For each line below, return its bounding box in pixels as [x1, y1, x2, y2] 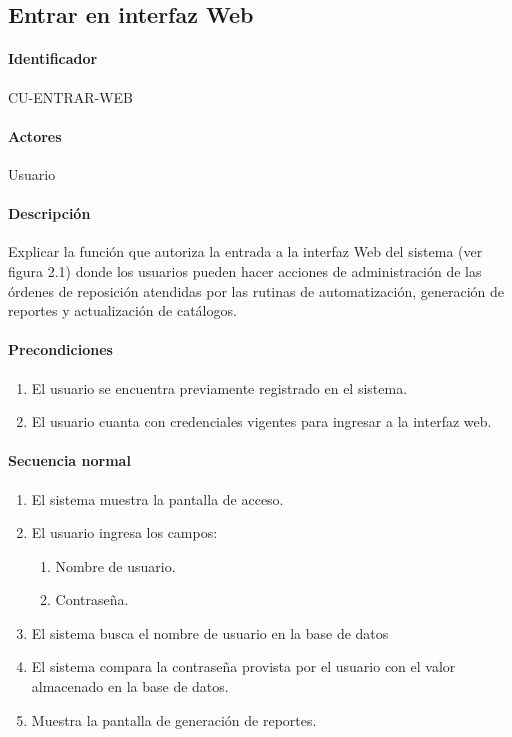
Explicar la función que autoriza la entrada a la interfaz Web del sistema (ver [8, 241, 483, 262]
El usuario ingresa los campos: [31, 522, 218, 543]
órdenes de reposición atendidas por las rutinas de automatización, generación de [8, 280, 505, 301]
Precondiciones [8, 339, 113, 360]
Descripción [8, 203, 91, 224]
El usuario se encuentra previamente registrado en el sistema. [31, 377, 408, 398]
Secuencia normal [8, 450, 131, 471]
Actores [8, 125, 62, 146]
